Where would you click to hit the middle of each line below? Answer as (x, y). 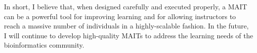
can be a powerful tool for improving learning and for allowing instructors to (120, 16)
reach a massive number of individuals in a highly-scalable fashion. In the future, (127, 26)
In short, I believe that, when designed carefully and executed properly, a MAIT (126, 6)
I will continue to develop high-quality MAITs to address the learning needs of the (129, 35)
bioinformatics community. (44, 45)
